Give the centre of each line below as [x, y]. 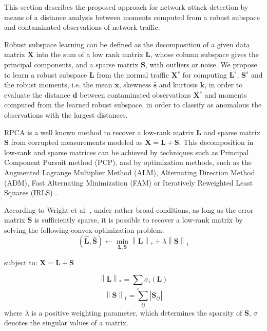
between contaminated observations [135, 94]
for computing [205, 74]
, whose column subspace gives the [205, 54]
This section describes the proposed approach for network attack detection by [126, 7]
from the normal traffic [133, 74]
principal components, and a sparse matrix [71, 64]
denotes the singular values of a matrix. [66, 323]
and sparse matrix [232, 132]
